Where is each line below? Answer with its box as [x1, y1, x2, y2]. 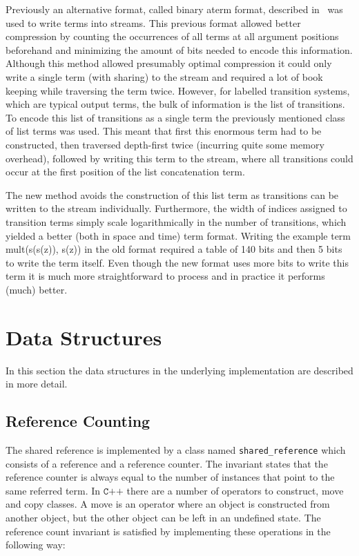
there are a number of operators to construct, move [126, 483, 344, 497]
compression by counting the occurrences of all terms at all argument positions [6, 29, 339, 44]
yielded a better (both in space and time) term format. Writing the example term [6, 228, 351, 242]
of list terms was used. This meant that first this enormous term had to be [6, 124, 322, 138]
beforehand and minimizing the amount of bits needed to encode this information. [6, 42, 353, 57]
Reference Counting [6, 410, 151, 432]
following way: [6, 537, 66, 552]
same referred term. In [6, 483, 101, 497]
